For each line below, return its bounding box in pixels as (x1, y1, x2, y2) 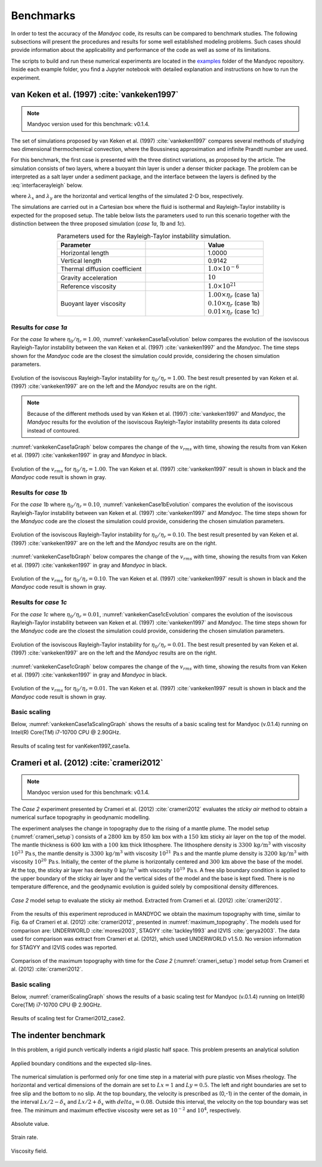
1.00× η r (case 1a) (208, 291, 260, 300)
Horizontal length (60, 248, 109, 257)
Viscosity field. (11, 1147, 48, 1154)
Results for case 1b (11, 488, 67, 496)
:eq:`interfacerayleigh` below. (11, 181, 83, 189)
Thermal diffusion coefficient (60, 265, 143, 273)
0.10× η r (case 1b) (208, 299, 261, 308)
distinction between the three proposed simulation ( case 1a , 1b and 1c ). (11, 220, 186, 227)
